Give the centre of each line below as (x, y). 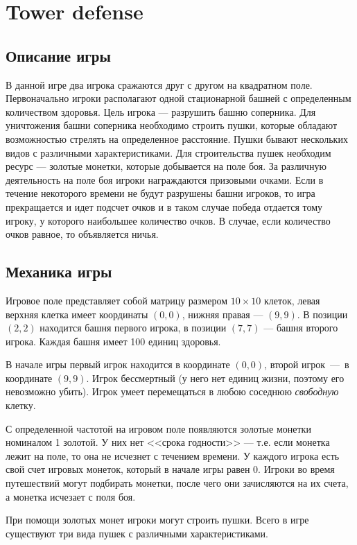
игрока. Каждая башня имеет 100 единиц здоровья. (113, 341)
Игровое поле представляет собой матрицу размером (117, 300)
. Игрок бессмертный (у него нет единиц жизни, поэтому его (215, 378)
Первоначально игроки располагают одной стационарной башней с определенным (178, 98)
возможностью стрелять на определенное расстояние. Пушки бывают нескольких (177, 138)
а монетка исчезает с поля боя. (71, 496)
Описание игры (58, 55)
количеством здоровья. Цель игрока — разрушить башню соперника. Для (161, 111)
